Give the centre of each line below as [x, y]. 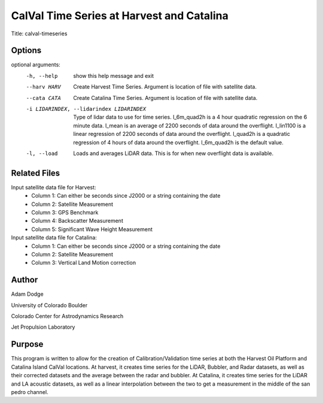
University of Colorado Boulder [49, 305]
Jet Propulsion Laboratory [43, 327]
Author [25, 280]
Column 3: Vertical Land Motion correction [84, 263]
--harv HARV [43, 87]
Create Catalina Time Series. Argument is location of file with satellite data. [165, 98]
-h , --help [42, 76]
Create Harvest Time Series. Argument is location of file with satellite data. [165, 87]
